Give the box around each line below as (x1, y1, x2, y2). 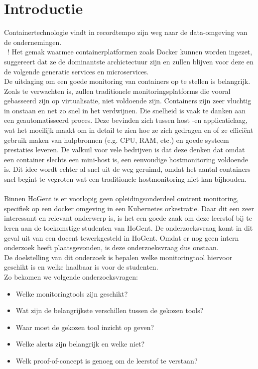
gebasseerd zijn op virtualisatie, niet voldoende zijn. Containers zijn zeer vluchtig (4, 95, 252, 106)
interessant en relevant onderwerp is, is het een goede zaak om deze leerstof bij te (4, 213, 252, 223)
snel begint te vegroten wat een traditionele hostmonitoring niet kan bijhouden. (4, 174, 247, 184)
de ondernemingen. (4, 36, 62, 47)
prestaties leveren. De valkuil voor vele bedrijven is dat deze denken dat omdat (4, 144, 245, 155)
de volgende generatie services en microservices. (4, 66, 149, 76)
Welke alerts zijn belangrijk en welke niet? (15, 339, 145, 349)
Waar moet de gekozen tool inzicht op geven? (15, 322, 154, 332)
